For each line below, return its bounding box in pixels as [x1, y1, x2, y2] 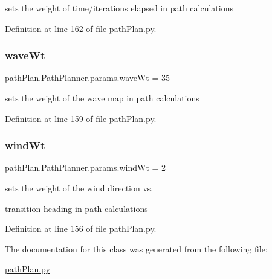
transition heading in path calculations [5, 202, 148, 214]
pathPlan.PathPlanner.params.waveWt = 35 [5, 71, 170, 84]
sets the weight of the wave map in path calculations [5, 92, 199, 104]
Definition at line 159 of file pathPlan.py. [5, 112, 157, 124]
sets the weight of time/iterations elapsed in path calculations [5, 2, 234, 14]
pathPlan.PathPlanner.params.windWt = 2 [5, 161, 166, 174]
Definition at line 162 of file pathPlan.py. [5, 22, 157, 34]
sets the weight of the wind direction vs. [5, 182, 154, 194]
